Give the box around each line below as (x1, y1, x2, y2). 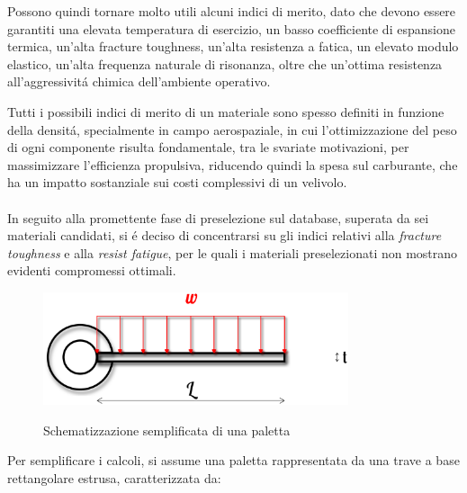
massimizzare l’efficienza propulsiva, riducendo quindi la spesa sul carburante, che (7, 155, 458, 174)
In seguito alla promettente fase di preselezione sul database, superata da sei (7, 208, 429, 227)
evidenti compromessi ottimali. (7, 261, 176, 280)
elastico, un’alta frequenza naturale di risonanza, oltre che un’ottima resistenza (7, 54, 443, 73)
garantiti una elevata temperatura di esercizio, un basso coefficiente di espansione (7, 19, 455, 38)
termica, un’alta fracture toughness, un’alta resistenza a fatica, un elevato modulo (7, 37, 459, 56)
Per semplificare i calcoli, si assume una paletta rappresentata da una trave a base (7, 451, 460, 470)
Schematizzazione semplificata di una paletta (43, 420, 291, 439)
